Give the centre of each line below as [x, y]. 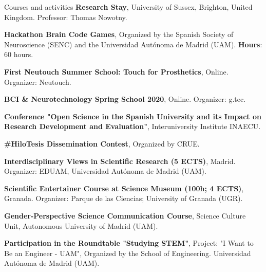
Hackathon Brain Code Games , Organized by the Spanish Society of [119, 34]
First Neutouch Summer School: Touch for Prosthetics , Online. [116, 71]
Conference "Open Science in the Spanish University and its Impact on [133, 116]
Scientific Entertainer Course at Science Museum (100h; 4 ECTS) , [124, 188]
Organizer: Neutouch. [38, 81]
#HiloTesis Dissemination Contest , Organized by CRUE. [102, 143]
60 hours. [19, 54]
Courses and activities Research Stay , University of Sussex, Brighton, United [128, 7]
